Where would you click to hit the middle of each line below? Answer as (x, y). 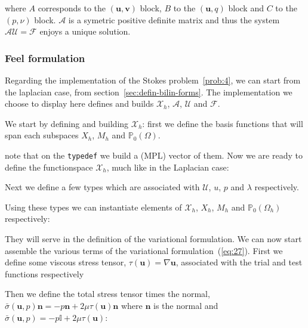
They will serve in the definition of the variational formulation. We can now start (153, 239)
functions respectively (44, 273)
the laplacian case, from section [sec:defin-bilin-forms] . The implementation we (149, 92)
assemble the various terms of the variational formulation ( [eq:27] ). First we (144, 250)
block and (246, 8)
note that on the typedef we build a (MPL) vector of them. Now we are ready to (154, 155)
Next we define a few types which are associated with (102, 187)
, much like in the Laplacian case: (168, 167)
